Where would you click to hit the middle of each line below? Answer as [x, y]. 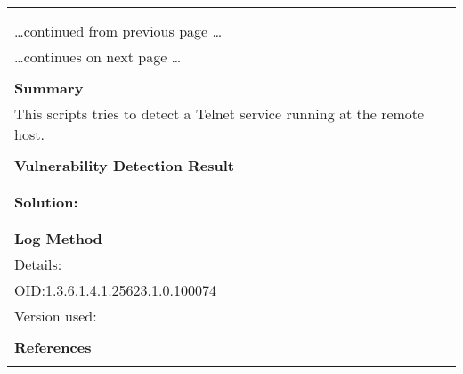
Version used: [56, 316]
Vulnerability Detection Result [124, 165]
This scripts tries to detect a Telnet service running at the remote [219, 114]
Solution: [46, 202]
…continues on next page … [98, 57]
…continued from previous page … [118, 31]
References [53, 347]
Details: [38, 264]
